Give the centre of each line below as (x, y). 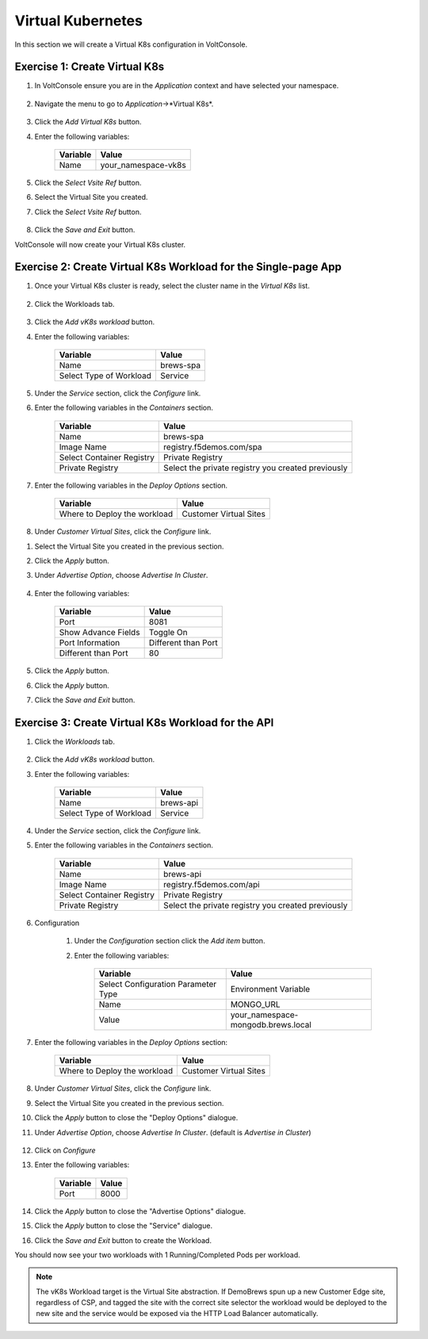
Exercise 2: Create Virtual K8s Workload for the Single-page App (178, 267)
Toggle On (168, 633)
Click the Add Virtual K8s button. (88, 122)
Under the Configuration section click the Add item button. (170, 941)
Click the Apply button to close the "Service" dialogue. (124, 1226)
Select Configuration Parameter (158, 984)
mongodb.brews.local (271, 1024)
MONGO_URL (255, 1004)
